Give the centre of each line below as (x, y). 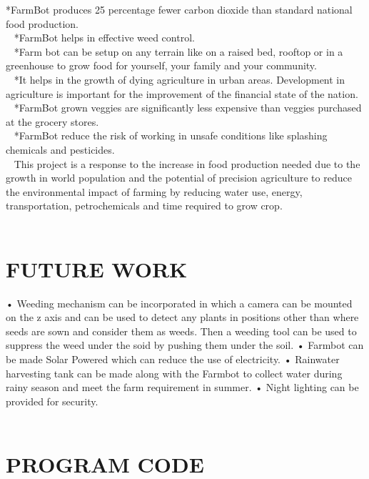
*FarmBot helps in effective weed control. (104, 38)
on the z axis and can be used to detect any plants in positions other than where (182, 317)
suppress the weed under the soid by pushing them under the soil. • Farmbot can (185, 345)
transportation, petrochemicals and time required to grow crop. (144, 206)
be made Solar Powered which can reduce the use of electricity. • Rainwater (173, 359)
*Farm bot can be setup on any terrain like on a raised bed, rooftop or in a (178, 51)
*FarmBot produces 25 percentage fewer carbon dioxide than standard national (179, 9)
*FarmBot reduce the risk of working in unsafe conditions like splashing (171, 135)
